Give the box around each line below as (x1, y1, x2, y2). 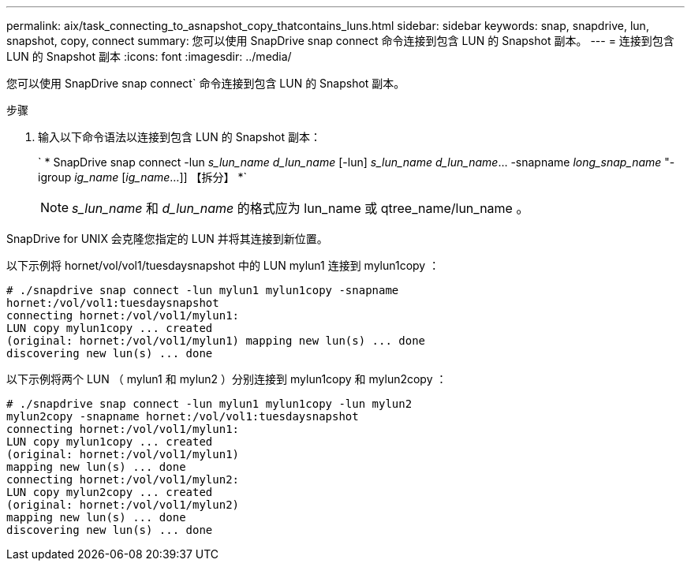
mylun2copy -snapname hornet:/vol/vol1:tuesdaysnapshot (6, 410, 359, 423)
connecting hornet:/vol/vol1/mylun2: (6, 473, 240, 486)
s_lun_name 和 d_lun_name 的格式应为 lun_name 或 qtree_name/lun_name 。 (72, 200, 529, 216)
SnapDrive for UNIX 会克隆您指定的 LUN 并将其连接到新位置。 (6, 232, 328, 245)
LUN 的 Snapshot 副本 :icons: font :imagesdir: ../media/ (6, 50, 292, 63)
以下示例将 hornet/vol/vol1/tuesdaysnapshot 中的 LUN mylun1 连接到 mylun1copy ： (6, 259, 440, 272)
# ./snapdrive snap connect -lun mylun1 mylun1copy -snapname (6, 284, 399, 297)
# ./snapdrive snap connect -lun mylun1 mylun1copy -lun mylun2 (6, 397, 413, 410)
